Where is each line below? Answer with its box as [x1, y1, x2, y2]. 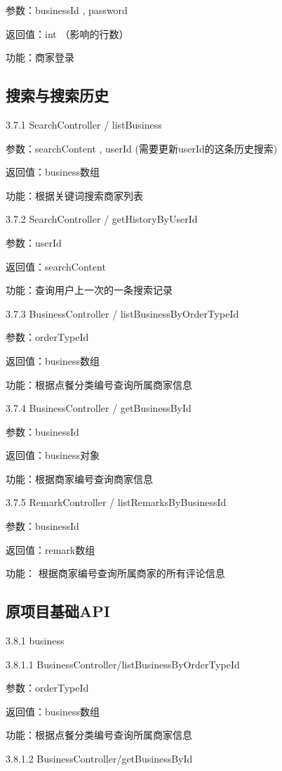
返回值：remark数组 [6, 542, 95, 557]
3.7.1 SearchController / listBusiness [6, 117, 162, 131]
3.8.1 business [6, 633, 65, 648]
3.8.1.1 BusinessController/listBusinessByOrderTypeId [6, 656, 240, 671]
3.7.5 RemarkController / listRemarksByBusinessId [6, 495, 227, 510]
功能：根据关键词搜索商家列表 [6, 188, 143, 202]
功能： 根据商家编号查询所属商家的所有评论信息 [6, 566, 225, 581]
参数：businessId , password [6, 3, 128, 17]
